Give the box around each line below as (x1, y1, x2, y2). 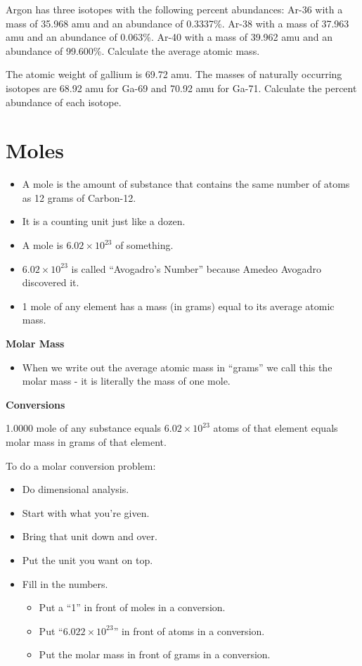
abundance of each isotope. (6, 94, 122, 109)
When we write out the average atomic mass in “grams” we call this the (22, 359, 332, 374)
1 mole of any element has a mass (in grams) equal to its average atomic (22, 298, 335, 313)
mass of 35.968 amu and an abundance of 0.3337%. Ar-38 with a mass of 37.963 (6, 15, 349, 30)
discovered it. (22, 275, 79, 290)
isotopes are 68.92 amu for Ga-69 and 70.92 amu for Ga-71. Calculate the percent (6, 80, 357, 95)
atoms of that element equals (213, 421, 338, 435)
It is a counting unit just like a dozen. (22, 214, 186, 229)
